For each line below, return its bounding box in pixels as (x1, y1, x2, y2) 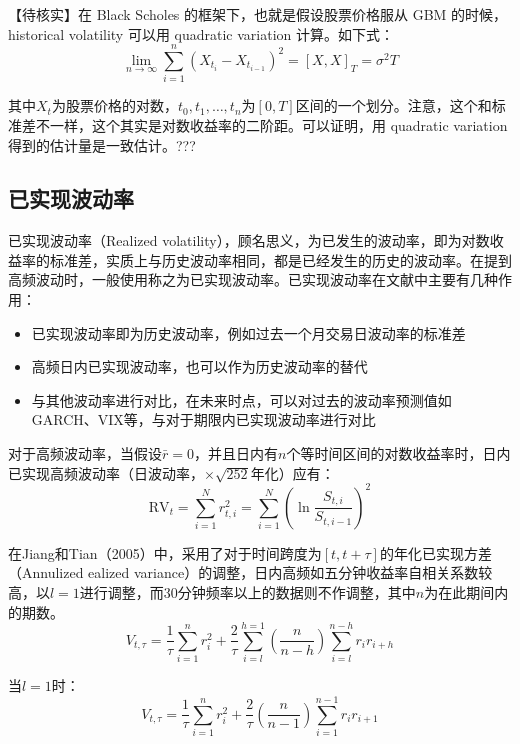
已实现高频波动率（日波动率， (8, 462, 204, 483)
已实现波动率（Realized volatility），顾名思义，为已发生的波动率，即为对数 (8, 230, 490, 251)
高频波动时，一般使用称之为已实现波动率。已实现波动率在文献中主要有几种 (8, 269, 498, 290)
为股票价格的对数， (51, 95, 178, 116)
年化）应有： (250, 462, 335, 483)
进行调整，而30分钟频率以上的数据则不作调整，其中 (79, 581, 416, 602)
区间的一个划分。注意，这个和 (295, 95, 492, 116)
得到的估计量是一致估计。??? (8, 134, 196, 155)
